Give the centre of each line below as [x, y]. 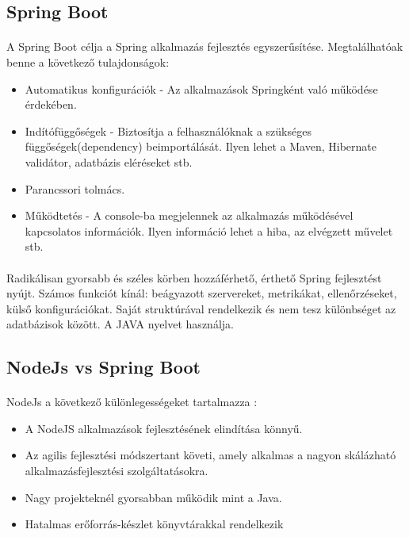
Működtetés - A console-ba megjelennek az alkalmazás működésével [189, 215]
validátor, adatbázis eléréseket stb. [109, 161]
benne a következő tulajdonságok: [88, 61]
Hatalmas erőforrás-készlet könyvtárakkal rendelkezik [154, 524]
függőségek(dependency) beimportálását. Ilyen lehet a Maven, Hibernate [201, 146]
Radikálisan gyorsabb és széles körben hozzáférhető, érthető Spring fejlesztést [194, 277]
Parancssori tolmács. [75, 188]
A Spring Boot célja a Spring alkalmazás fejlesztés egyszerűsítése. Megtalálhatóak [205, 46]
